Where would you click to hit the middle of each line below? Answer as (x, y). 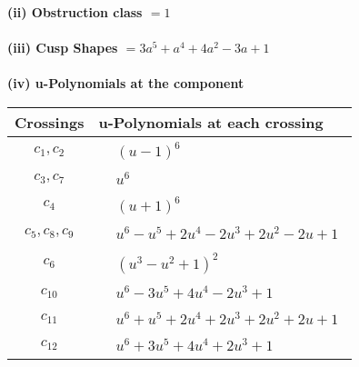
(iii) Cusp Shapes (63, 48)
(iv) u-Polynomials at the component (126, 83)
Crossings (50, 122)
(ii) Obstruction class (75, 12)
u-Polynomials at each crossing (211, 122)
